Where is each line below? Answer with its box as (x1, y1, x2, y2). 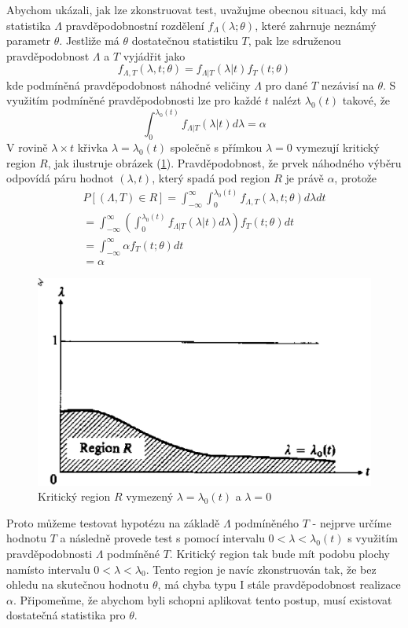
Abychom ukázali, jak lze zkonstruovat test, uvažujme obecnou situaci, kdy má (6, 2, 387, 17)
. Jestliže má (59, 32, 119, 49)
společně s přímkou (170, 139, 263, 156)
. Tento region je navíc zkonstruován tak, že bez (145, 560, 377, 577)
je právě (285, 170, 324, 186)
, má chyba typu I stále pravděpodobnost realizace (157, 576, 401, 593)
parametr (6, 32, 51, 49)
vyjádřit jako (123, 47, 186, 64)
